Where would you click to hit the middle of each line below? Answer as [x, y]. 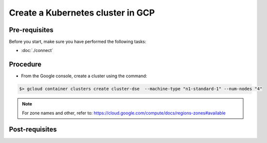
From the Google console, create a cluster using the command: [84, 76]
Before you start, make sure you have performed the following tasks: [78, 42]
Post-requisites [33, 129]
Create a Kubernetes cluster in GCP [82, 13]
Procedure [25, 64]
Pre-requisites [31, 30]
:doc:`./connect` [37, 51]
